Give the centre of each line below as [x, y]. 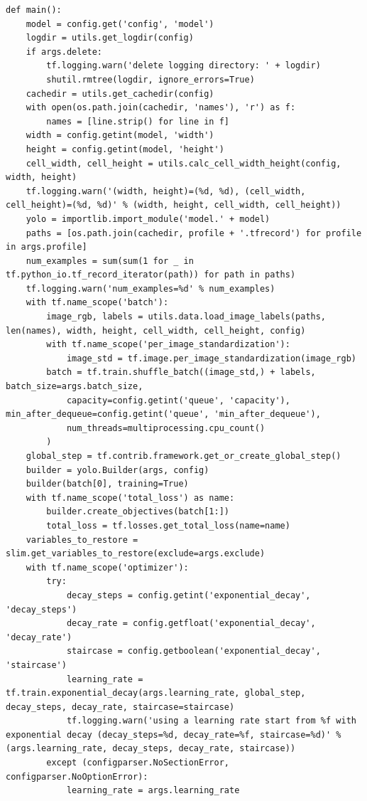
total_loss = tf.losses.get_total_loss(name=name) [168, 525]
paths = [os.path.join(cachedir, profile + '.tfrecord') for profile [194, 233]
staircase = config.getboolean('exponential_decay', [193, 651]
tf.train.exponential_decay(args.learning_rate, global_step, [156, 693]
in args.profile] [46, 247]
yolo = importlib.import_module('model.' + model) [148, 219]
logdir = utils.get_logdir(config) [110, 38]
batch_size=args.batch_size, [75, 387]
